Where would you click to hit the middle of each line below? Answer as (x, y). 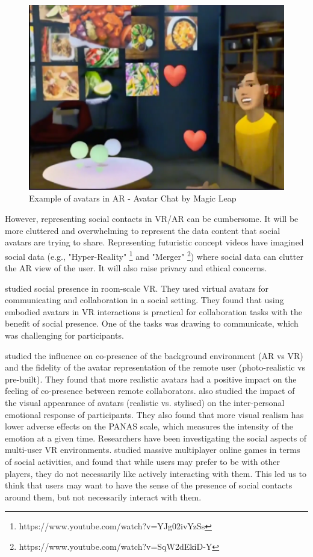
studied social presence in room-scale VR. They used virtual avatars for (137, 288)
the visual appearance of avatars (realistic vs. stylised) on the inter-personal (145, 403)
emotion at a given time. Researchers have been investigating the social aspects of (156, 438)
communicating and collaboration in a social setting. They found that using (144, 300)
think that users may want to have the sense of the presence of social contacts (149, 485)
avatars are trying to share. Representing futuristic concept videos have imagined (154, 242)
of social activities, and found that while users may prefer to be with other (143, 461)
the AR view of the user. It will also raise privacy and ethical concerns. (136, 268)
